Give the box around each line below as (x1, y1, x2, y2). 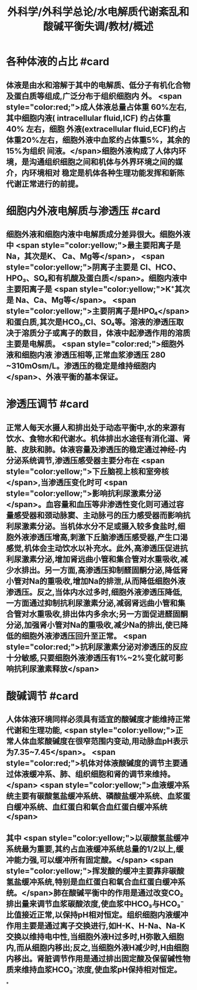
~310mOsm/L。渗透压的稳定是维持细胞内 (6, 361, 157, 371)
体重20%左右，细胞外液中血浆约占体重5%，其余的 (6, 135, 191, 145)
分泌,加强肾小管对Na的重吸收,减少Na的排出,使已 (6, 620, 181, 630)
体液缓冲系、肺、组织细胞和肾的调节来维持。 (13, 770, 175, 779)
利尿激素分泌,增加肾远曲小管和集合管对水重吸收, (6, 554, 181, 564)
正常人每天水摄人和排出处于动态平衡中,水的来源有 (6, 422, 186, 433)
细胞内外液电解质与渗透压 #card (6, 204, 161, 218)
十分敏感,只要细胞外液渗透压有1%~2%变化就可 (6, 653, 176, 663)
